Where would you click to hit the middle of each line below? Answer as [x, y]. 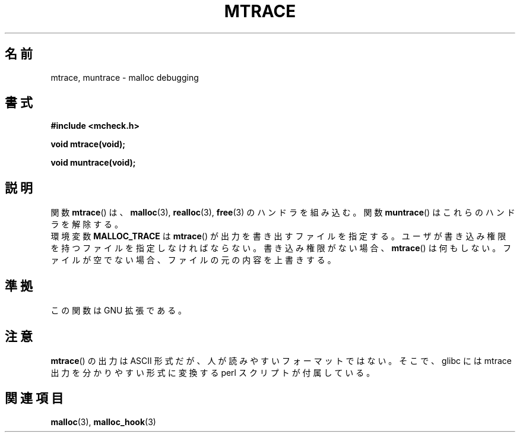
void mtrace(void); [88, 144]
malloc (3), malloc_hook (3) [103, 422]
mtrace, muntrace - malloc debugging [125, 77]
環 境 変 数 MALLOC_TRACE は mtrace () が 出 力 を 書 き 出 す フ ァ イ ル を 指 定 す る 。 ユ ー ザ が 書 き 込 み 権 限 [278, 236]
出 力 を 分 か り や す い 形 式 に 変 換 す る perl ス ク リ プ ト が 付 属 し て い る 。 [213, 372]
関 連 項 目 [34, 398]
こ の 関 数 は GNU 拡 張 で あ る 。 [119, 311]
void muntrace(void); [93, 163]
